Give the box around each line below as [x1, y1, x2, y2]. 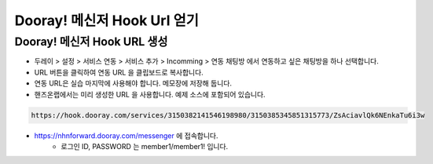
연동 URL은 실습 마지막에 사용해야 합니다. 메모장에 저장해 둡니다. [34, 78, 232, 88]
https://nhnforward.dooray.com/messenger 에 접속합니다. [34, 130, 218, 140]
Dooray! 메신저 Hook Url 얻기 [14, 12, 200, 29]
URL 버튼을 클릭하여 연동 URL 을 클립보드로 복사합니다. [34, 67, 204, 77]
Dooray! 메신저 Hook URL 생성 [14, 35, 168, 49]
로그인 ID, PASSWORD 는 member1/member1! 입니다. [61, 141, 229, 151]
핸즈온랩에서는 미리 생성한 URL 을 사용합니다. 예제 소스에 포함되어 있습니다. [34, 89, 266, 99]
